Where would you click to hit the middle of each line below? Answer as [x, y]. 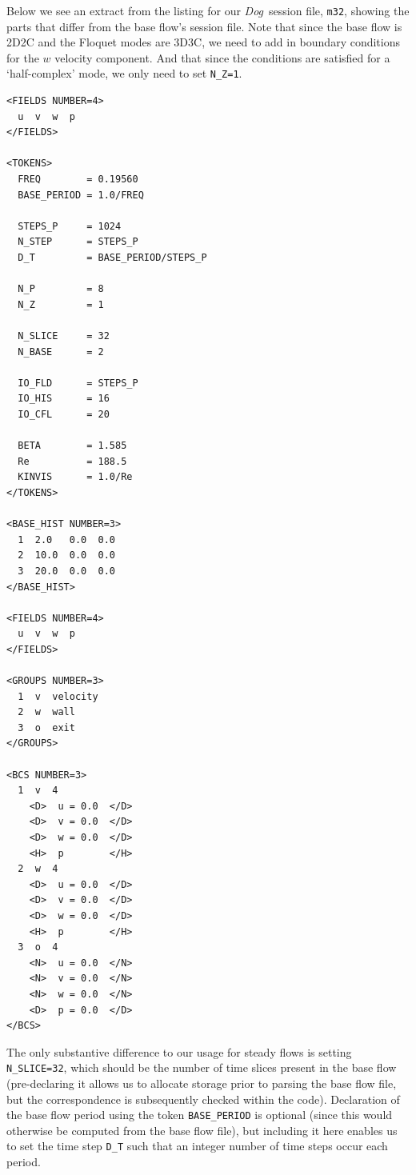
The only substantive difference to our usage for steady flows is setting [179, 1051]
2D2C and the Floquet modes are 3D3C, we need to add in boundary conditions [203, 42]
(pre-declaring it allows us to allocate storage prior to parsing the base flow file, [202, 1083]
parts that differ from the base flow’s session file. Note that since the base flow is [204, 26]
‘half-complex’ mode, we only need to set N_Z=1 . [124, 73]
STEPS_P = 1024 [70, 226]
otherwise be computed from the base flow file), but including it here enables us [202, 1130]
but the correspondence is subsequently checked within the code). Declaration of [203, 1099]
